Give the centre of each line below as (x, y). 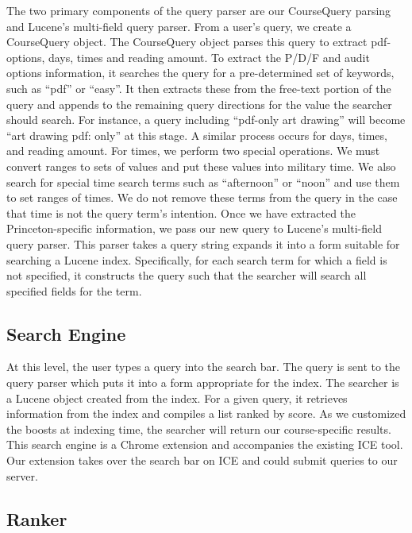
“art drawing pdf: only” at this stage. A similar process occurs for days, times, (197, 135)
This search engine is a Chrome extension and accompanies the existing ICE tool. (205, 444)
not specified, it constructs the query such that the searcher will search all (187, 275)
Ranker (37, 518)
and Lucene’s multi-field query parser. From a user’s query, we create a (179, 26)
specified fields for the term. (74, 290)
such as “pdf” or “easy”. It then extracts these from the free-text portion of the (199, 88)
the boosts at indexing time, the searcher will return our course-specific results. (199, 429)
